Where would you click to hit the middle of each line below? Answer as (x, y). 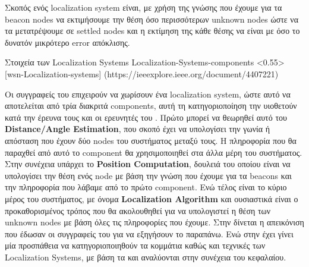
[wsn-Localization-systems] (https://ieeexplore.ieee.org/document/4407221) (142, 73)
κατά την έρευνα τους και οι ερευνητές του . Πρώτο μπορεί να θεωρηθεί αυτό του (146, 117)
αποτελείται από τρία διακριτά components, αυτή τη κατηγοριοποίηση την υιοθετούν (151, 106)
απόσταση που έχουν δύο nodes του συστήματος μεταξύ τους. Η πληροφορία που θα (151, 140)
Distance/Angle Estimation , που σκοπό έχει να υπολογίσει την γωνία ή (138, 129)
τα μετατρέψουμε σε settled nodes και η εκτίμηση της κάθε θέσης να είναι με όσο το (152, 31)
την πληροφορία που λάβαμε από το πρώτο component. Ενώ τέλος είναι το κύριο (146, 187)
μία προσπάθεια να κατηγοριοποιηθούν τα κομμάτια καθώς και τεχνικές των (135, 245)
